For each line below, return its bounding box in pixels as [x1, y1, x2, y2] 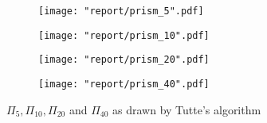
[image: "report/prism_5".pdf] [38, 6, 204, 17]
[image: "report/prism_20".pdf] [38, 54, 210, 66]
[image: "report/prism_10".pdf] [38, 29, 210, 41]
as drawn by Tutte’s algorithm [112, 101, 261, 117]
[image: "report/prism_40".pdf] [38, 78, 210, 90]
